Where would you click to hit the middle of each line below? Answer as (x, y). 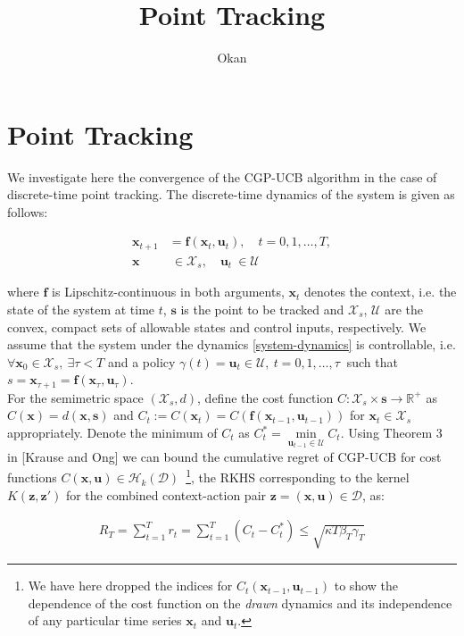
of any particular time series (105, 620)
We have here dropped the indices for (130, 586)
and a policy (141, 361)
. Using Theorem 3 (391, 433)
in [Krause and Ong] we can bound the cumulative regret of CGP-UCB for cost (224, 456)
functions (32, 477)
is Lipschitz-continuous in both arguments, (168, 292)
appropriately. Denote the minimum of (112, 433)
